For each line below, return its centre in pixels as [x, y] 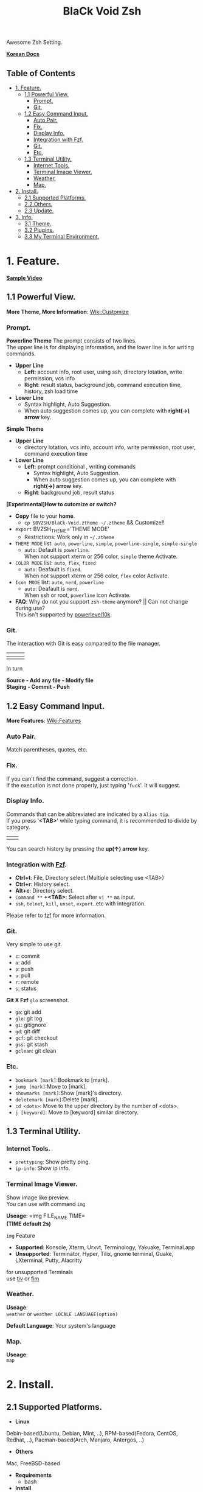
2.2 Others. [38, 204]
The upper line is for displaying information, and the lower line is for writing [100, 347]
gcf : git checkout [36, 1038]
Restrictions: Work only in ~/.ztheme [69, 537]
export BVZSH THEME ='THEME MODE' [62, 529]
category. [18, 827]
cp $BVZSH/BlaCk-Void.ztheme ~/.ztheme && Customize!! [95, 523]
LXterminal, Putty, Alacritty [49, 1260]
